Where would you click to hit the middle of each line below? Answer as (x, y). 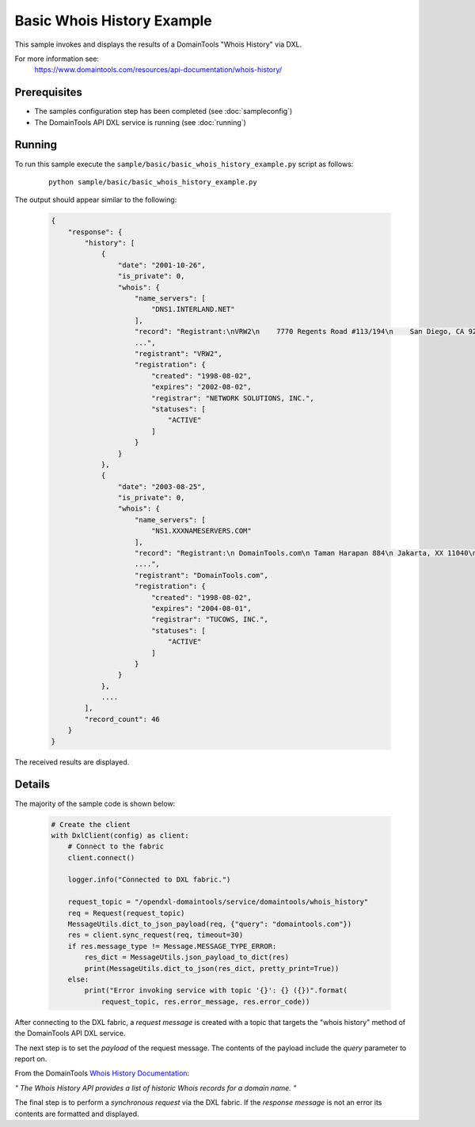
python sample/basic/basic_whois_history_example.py (153, 182)
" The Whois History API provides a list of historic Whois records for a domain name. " (156, 1087)
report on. (31, 1059)
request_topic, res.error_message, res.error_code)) (205, 1002)
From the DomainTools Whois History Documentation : (102, 1073)
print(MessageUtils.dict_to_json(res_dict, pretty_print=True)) (212, 968)
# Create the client (91, 824)
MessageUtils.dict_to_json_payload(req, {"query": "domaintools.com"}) (210, 924)
